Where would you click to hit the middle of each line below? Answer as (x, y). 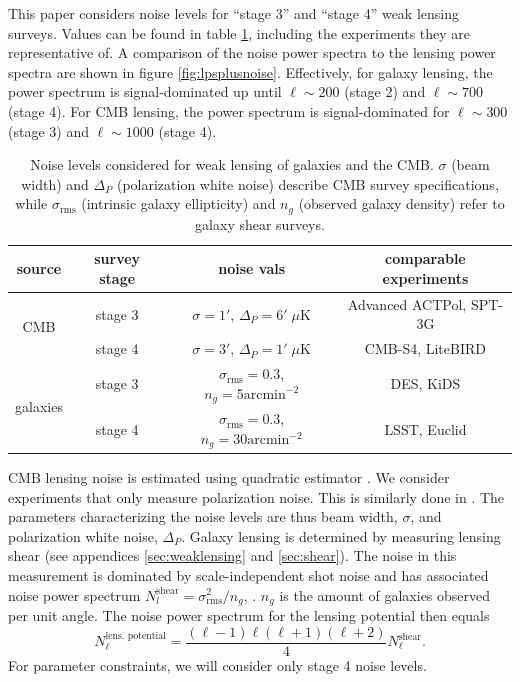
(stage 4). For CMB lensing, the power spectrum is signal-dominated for (229, 110)
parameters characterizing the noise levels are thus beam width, (203, 516)
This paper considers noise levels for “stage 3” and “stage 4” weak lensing (233, 13)
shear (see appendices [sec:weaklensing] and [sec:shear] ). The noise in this (232, 555)
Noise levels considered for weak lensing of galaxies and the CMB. (232, 164)
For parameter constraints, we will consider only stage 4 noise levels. (217, 664)
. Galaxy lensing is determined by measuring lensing (341, 535)
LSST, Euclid (425, 428)
